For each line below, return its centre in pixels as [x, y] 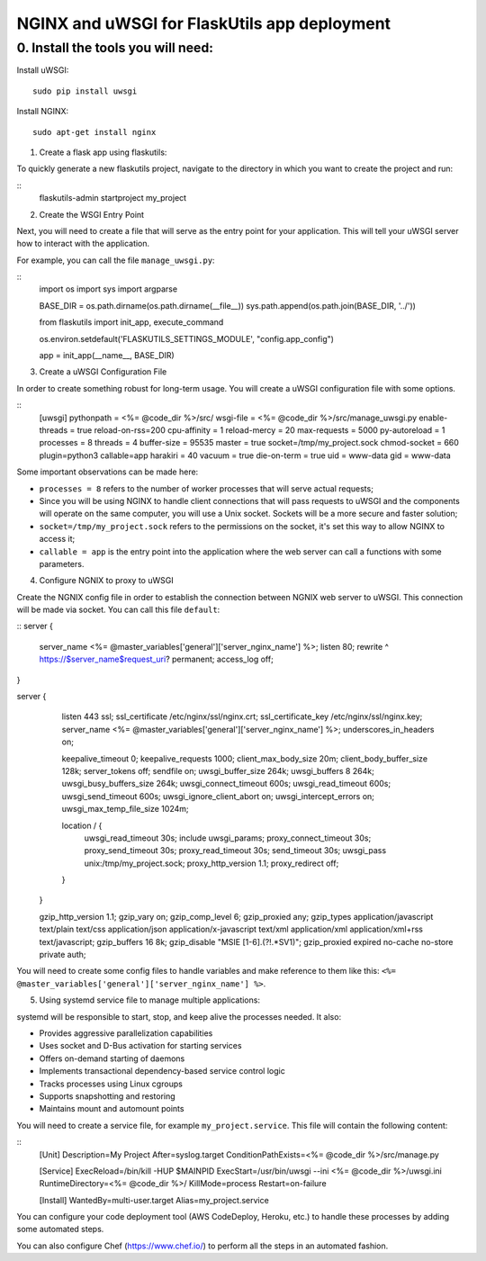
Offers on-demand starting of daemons [112, 1058]
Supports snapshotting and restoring [107, 1096]
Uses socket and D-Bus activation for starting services [140, 1046]
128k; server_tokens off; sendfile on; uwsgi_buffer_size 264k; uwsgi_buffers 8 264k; [218, 770]
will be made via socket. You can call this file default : [118, 610]
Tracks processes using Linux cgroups [111, 1084]
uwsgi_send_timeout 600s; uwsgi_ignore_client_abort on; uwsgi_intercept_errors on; [218, 796]
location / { [82, 825]
